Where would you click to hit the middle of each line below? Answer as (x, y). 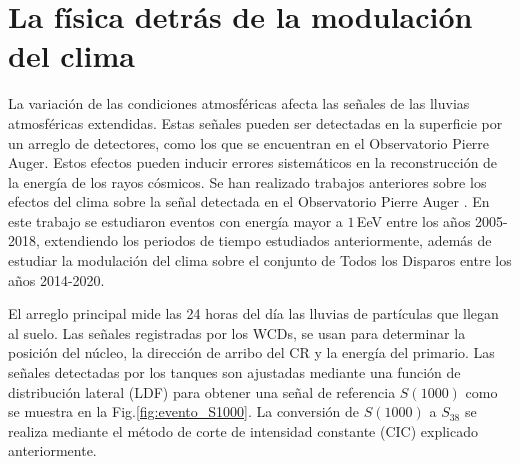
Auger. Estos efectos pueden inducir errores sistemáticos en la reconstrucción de (253, 162)
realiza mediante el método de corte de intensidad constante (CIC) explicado (243, 430)
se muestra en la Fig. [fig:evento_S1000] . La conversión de (184, 411)
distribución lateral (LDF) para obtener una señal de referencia (202, 391)
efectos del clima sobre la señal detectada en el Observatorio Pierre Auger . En (249, 201)
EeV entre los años (413, 220)
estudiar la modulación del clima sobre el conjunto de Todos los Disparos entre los (260, 260)
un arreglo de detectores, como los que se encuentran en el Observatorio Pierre (249, 142)
